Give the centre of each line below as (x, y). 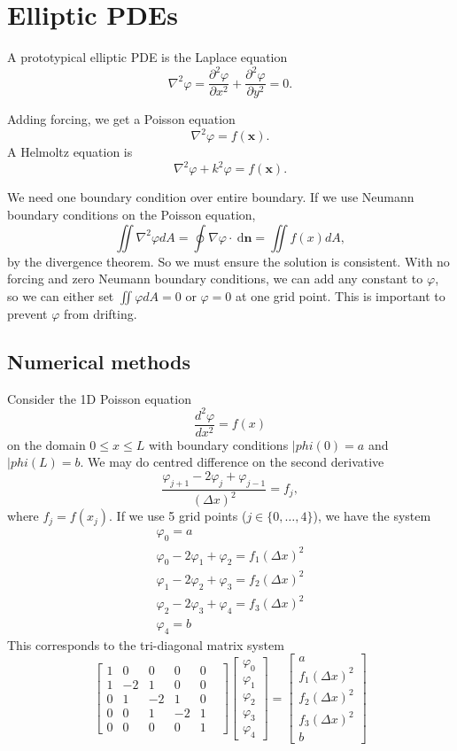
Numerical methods (99, 361)
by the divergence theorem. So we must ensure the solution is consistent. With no (228, 261)
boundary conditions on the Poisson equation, (132, 215)
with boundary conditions (218, 444)
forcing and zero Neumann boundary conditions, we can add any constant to (215, 279)
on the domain (46, 444)
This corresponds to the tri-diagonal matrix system (146, 644)
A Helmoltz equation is (70, 152)
